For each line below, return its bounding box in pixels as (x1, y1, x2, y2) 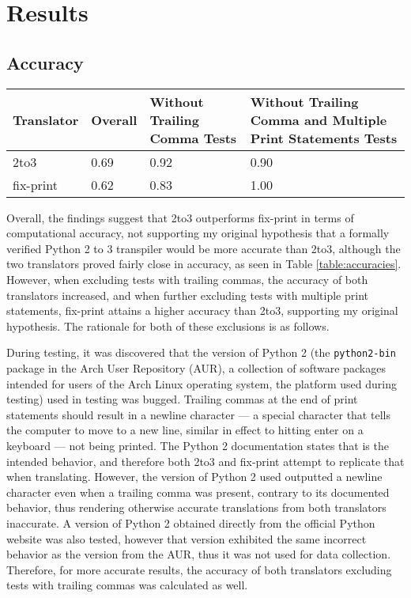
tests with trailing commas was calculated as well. (6, 577, 248, 593)
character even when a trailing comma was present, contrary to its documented (6, 483, 390, 500)
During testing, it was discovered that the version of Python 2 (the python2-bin (6, 344, 396, 361)
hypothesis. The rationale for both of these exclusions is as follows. (6, 317, 330, 334)
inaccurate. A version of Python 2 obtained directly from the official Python (6, 514, 375, 531)
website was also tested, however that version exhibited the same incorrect (6, 530, 367, 547)
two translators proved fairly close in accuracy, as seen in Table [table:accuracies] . (6, 255, 402, 272)
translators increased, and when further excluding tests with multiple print (6, 286, 368, 303)
